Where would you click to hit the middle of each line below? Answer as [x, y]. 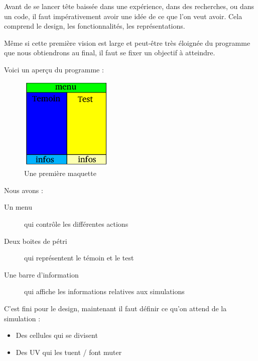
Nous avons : [24, 190]
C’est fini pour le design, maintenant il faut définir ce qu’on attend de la [115, 308]
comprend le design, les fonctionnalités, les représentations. [95, 26]
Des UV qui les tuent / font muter [69, 352]
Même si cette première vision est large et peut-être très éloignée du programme [127, 42]
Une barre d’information [41, 274]
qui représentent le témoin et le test [79, 258]
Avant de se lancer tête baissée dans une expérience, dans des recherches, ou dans [129, 6]
